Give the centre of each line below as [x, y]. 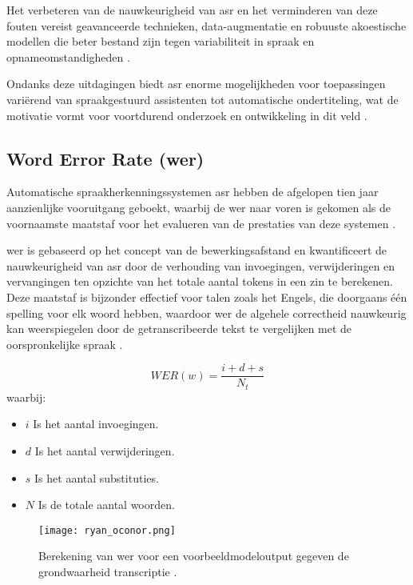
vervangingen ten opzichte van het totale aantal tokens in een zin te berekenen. [200, 281]
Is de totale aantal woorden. [106, 505]
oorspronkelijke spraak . [65, 344]
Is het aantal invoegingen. [96, 424]
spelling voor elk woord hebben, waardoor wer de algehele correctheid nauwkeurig [206, 313]
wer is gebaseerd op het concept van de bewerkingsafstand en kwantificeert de [197, 250]
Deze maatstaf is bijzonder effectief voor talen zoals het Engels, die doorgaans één [207, 297]
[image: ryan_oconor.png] [107, 530]
